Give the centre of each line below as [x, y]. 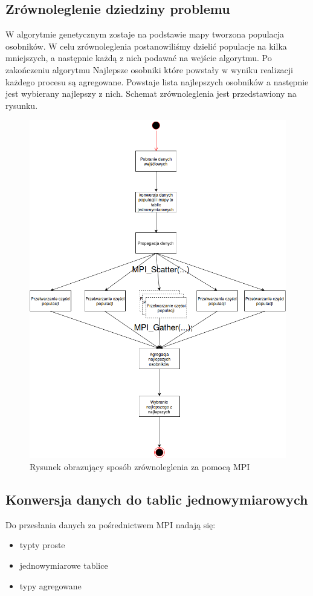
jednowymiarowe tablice [64, 565]
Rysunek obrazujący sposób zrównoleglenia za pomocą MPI [140, 467]
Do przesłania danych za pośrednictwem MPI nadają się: [111, 524]
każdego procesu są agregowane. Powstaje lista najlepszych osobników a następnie [157, 81]
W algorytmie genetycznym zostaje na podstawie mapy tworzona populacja [145, 34]
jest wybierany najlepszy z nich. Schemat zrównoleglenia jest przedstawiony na [151, 93]
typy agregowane [50, 585]
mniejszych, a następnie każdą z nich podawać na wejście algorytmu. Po [139, 58]
